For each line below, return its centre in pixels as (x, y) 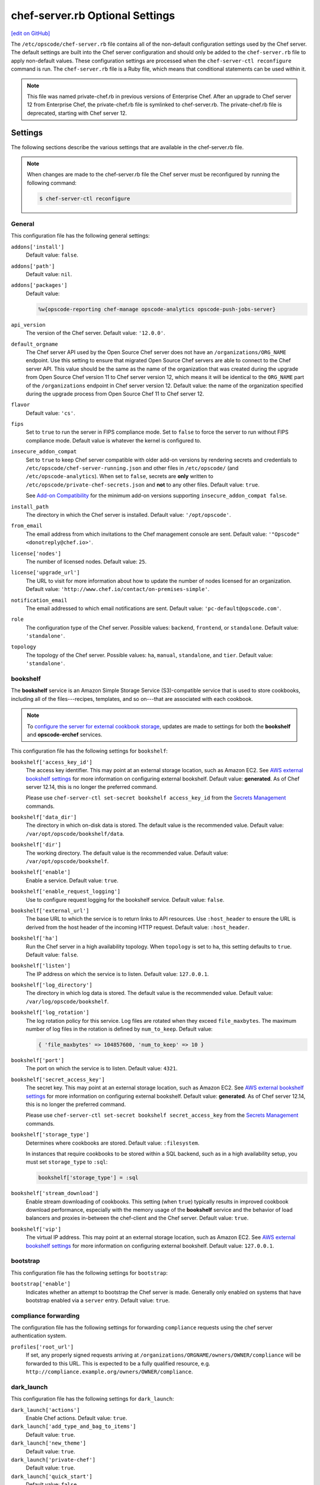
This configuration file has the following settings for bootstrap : (89, 1273)
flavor (20, 405)
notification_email (39, 600)
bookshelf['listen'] (41, 966)
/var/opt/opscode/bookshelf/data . (75, 833)
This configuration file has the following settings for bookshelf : (89, 751)
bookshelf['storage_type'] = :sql (88, 1178)
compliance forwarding (45, 1316)
